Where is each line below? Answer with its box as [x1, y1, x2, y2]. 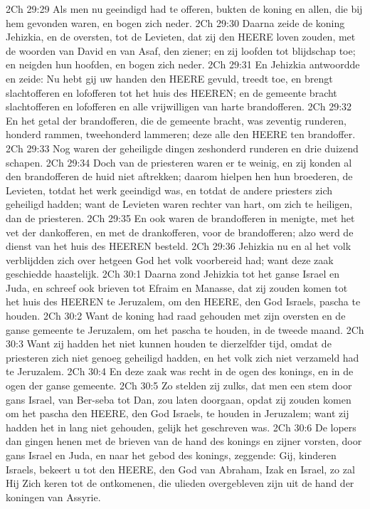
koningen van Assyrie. [6, 489, 101, 504]
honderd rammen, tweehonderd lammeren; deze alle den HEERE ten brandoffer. [6, 127, 356, 142]
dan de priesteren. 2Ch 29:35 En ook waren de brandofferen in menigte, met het [6, 210, 355, 225]
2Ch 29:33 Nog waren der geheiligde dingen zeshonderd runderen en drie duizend [6, 140, 359, 155]
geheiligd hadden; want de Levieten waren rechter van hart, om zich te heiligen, [6, 196, 353, 211]
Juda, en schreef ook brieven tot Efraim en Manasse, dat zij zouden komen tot [6, 280, 348, 295]
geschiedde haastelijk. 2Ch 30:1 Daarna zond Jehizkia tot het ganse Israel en [6, 266, 339, 281]
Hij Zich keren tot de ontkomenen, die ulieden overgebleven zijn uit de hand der [6, 476, 354, 490]
